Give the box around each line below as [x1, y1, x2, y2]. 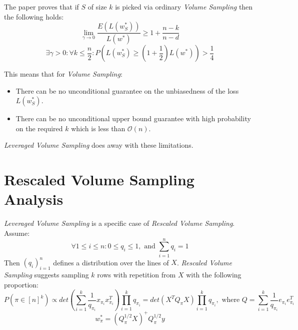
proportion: [4, 279, 38, 289]
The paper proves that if [4, 2, 79, 12]
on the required [15, 123, 63, 133]
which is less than [71, 123, 125, 133]
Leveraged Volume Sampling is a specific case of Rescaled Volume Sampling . [4, 218, 235, 228]
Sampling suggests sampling [4, 269, 89, 279]
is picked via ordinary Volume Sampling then [115, 2, 253, 12]
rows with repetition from [97, 269, 176, 279]
